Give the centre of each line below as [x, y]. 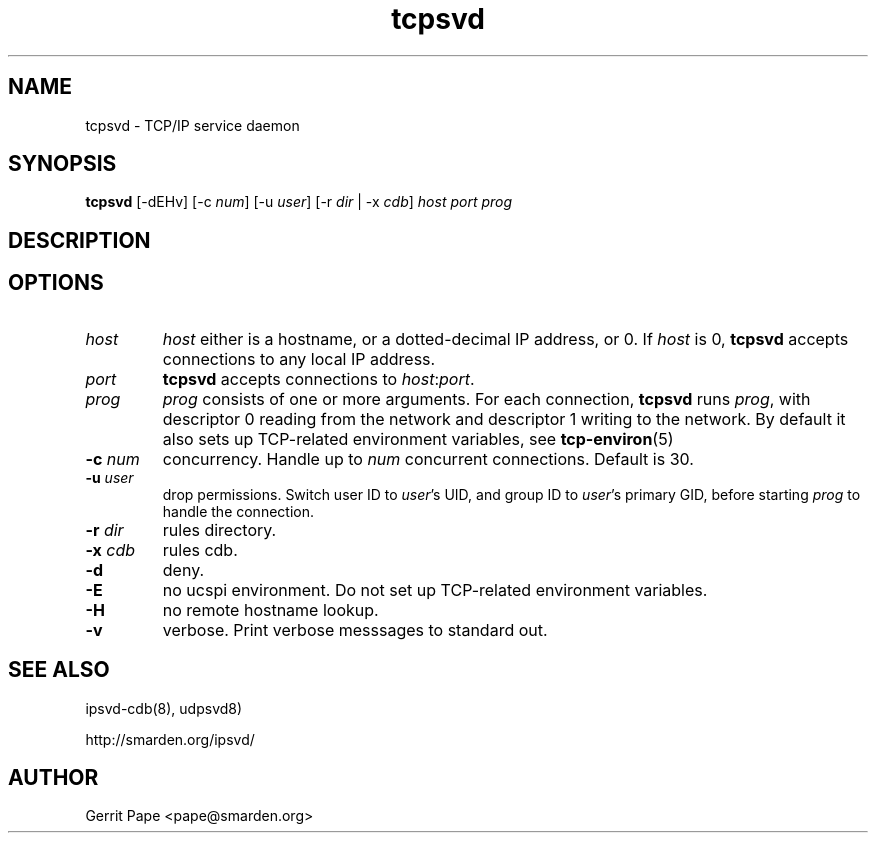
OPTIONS [56, 283]
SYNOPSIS [62, 164]
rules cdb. [200, 549]
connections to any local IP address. [299, 358]
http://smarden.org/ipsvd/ [170, 739]
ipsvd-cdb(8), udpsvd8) [164, 708]
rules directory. [219, 529]
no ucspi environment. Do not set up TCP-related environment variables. [435, 589]
